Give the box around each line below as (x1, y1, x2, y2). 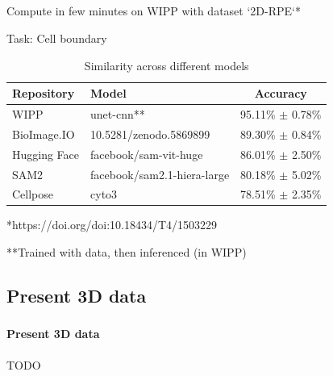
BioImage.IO (12, 125, 75, 142)
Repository (12, 85, 75, 102)
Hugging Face (12, 145, 80, 162)
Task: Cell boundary (6, 29, 107, 46)
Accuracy (254, 85, 307, 102)
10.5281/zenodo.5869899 (90, 125, 210, 142)
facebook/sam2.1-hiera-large (90, 165, 230, 182)
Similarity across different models (84, 56, 249, 73)
